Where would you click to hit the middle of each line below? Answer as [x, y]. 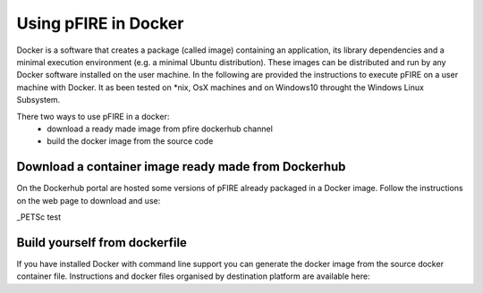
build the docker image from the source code [130, 141]
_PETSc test [39, 217]
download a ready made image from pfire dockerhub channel [160, 129]
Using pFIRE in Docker [100, 23]
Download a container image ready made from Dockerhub [181, 167]
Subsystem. [38, 100]
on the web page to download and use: [89, 200]
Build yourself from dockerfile [102, 243]
